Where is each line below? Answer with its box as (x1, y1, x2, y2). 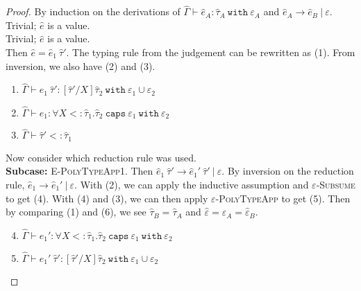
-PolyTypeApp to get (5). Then (215, 191, 351, 205)
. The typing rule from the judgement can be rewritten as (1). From (66, 45, 355, 59)
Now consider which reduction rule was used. (6, 150, 196, 164)
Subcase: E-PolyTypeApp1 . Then (6, 164, 153, 178)
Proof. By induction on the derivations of (6, 4, 180, 19)
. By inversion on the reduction (221, 164, 354, 178)
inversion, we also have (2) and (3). (6, 58, 156, 73)
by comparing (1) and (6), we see (6, 204, 146, 219)
